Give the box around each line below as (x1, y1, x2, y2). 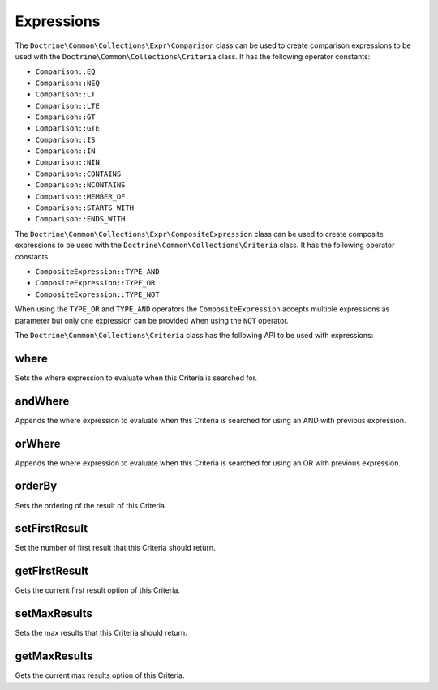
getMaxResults (15, 649, 93, 663)
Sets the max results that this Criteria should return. (15, 628, 187, 638)
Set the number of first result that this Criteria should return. (15, 543, 216, 553)
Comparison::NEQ (35, 78, 101, 88)
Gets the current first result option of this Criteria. (15, 585, 180, 595)
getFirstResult (15, 564, 89, 578)
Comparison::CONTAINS (35, 169, 122, 178)
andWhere (15, 394, 70, 408)
